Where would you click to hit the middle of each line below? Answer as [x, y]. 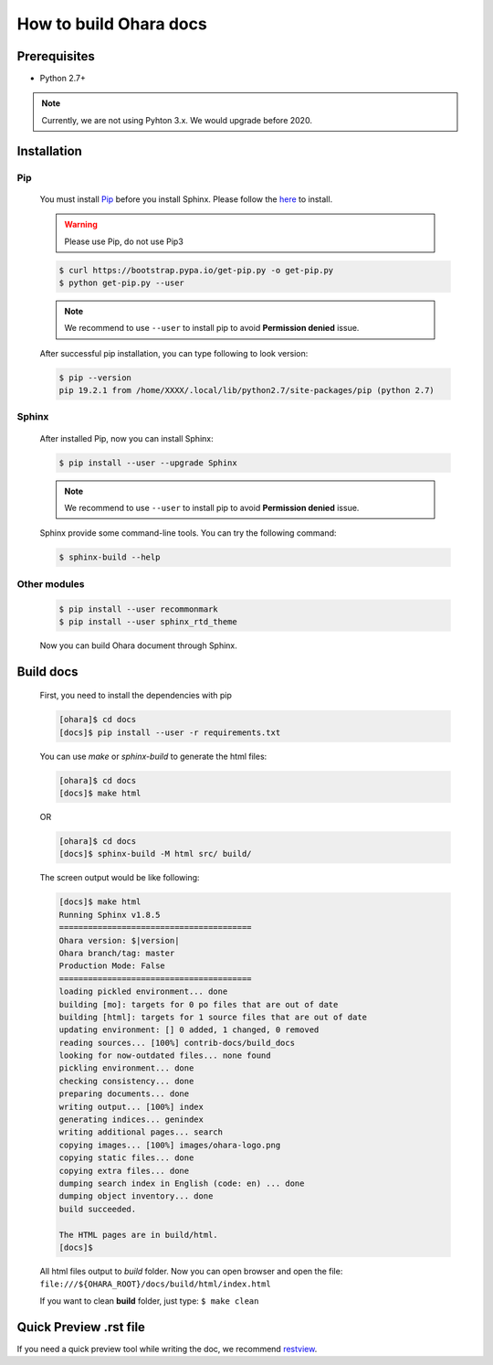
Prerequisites [56, 56]
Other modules [51, 583]
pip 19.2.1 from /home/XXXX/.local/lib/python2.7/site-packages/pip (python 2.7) [247, 390]
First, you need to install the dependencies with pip [136, 696]
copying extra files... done [124, 1171]
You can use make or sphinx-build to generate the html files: [153, 756]
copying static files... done [126, 1158]
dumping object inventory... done [136, 1196]
